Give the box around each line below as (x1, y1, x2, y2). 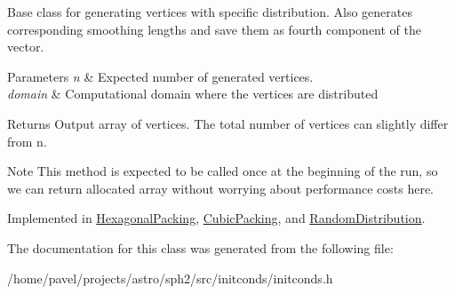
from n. (7, 131, 47, 150)
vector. (7, 37, 44, 56)
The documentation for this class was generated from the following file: (7, 238, 394, 257)
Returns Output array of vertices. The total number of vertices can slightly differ (7, 114, 449, 132)
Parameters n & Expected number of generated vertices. (7, 67, 314, 85)
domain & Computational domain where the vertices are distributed (7, 84, 379, 103)
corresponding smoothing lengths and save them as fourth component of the (7, 20, 422, 38)
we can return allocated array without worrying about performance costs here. (7, 179, 435, 197)
